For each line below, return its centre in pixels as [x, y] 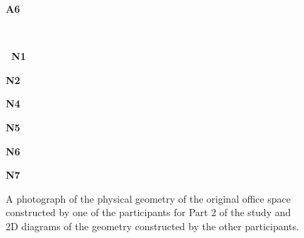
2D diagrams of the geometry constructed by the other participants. [152, 226]
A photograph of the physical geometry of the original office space [148, 198]
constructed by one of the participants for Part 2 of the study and [148, 212]
